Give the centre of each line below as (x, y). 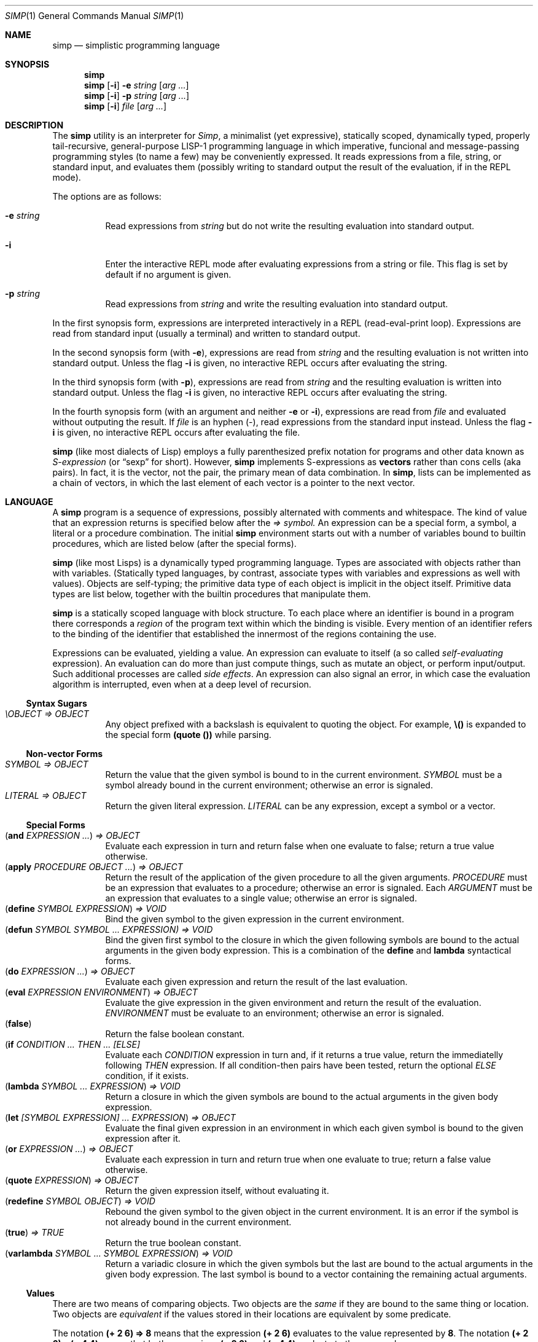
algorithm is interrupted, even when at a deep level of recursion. (182, 684)
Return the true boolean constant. (173, 1243)
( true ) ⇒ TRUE (35, 1232)
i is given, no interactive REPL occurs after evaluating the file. (176, 432)
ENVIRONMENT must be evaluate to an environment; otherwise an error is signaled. (275, 1013)
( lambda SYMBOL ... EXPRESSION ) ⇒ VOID (93, 1086)
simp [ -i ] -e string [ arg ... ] (137, 85)
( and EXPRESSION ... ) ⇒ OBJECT (72, 835)
